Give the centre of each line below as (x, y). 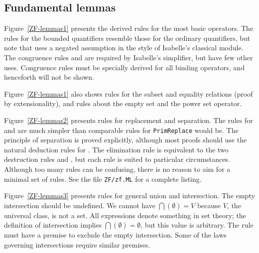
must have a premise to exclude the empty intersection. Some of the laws (115, 235)
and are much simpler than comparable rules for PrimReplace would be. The (121, 130)
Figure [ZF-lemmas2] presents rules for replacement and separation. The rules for (129, 120)
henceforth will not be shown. (49, 77)
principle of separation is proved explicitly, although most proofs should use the (126, 140)
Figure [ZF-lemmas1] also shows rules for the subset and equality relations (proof (129, 93)
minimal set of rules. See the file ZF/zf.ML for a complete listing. (103, 179)
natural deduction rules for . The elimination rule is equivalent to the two (116, 149)
